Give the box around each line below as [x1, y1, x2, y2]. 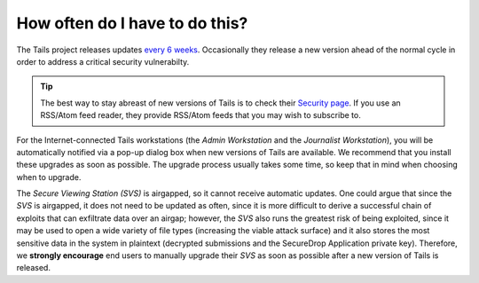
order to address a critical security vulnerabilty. [16, 56, 190, 67]
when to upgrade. [16, 171, 82, 182]
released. [16, 263, 51, 273]
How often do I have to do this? [16, 13, 248, 33]
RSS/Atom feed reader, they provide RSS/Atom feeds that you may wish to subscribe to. [40, 110, 361, 121]
